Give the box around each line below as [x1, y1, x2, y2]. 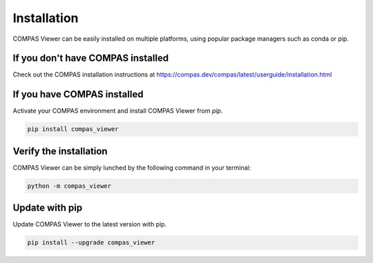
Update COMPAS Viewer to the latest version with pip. [12, 220, 167, 228]
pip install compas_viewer [27, 125, 119, 133]
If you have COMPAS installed [12, 88, 144, 100]
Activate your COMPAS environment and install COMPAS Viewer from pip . [12, 107, 223, 115]
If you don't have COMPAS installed [12, 52, 169, 64]
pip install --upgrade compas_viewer [27, 239, 155, 246]
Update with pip [12, 202, 83, 214]
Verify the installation [12, 145, 108, 157]
